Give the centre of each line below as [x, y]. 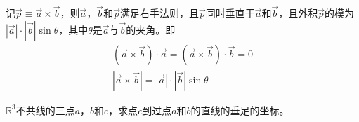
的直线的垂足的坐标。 [240, 110]
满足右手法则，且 [159, 13]
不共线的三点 [45, 110]
